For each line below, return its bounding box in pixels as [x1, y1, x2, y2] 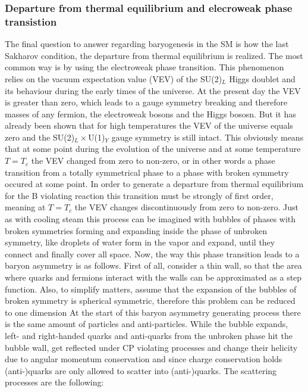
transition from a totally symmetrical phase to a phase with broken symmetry [5, 166, 289, 178]
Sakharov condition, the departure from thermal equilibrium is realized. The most [5, 49, 303, 61]
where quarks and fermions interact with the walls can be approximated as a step [5, 271, 302, 284]
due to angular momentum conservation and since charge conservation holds [5, 353, 282, 365]
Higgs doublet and [229, 72, 296, 85]
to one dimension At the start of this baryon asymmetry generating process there [5, 306, 301, 318]
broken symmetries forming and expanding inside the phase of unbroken [5, 224, 268, 237]
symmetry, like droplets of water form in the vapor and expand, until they [5, 236, 275, 248]
